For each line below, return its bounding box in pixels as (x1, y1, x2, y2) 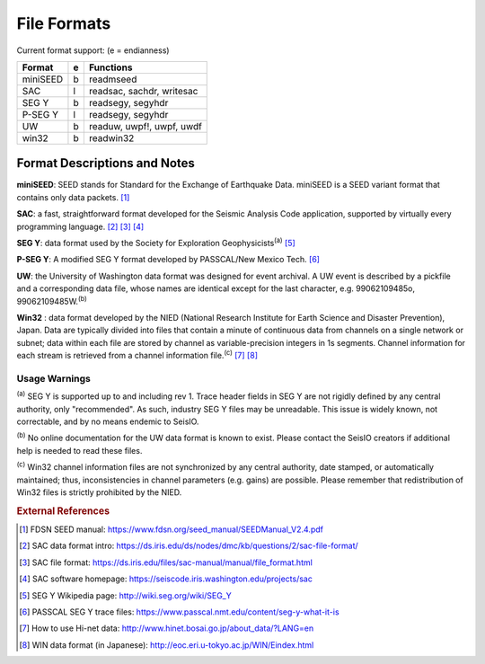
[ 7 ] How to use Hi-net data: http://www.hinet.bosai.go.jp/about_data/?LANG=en (19, 623, 314, 633)
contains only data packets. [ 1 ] (16, 191, 130, 202)
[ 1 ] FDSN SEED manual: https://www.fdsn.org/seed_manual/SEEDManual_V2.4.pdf (19, 524, 323, 535)
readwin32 (88, 131, 135, 144)
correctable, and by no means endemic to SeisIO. (16, 416, 199, 427)
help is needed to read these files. (16, 445, 143, 456)
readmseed (88, 73, 137, 85)
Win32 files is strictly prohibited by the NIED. (16, 487, 182, 498)
